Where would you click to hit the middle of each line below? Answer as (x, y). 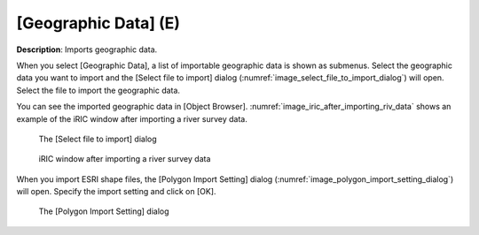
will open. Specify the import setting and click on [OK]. (116, 192)
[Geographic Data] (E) (98, 23)
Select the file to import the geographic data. (98, 90)
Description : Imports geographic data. (87, 49)
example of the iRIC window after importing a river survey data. (132, 118)
